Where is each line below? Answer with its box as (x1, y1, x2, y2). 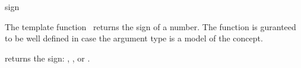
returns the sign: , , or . (5, 51, 90, 64)
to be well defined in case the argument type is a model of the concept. (5, 32, 263, 44)
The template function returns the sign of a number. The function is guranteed (5, 20, 296, 33)
